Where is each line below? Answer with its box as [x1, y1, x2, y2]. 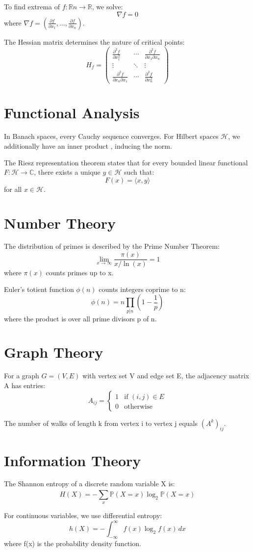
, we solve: [92, 1, 123, 11]
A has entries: [4, 380, 46, 390]
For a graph [4, 370, 39, 381]
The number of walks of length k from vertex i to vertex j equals [4, 418, 198, 428]
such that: [124, 167, 154, 177]
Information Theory [4, 450, 141, 470]
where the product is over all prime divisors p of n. [4, 313, 157, 323]
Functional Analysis [4, 103, 140, 123]
